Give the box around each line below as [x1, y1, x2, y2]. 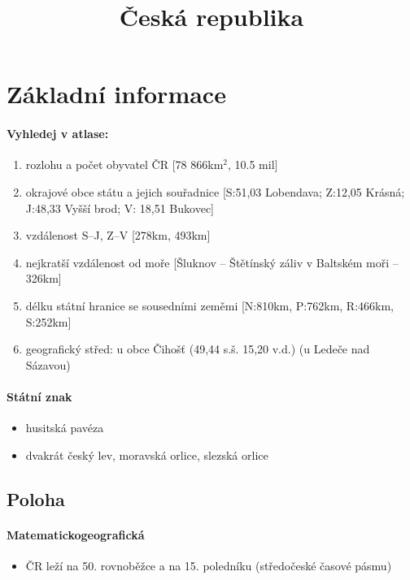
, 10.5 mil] [227, 156, 278, 173]
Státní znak [7, 387, 72, 405]
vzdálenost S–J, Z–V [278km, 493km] [25, 227, 211, 244]
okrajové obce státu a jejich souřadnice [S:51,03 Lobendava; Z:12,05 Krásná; [25, 183, 405, 200]
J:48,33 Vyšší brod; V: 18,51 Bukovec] [25, 199, 214, 216]
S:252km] [25, 313, 72, 330]
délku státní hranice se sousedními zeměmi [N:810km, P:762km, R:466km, [25, 296, 395, 314]
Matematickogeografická [7, 526, 145, 543]
